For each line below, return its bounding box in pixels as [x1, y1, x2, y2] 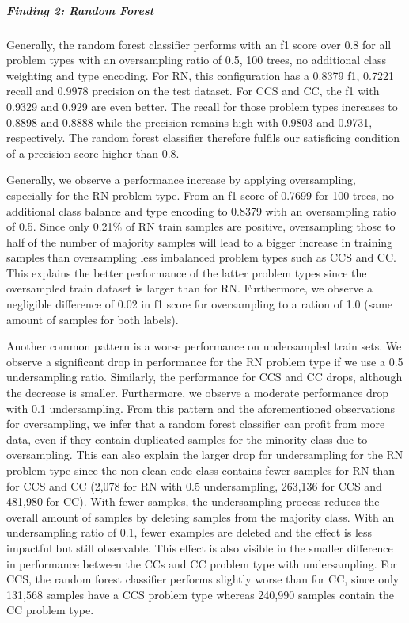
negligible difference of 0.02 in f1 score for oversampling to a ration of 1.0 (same [6, 296, 393, 312]
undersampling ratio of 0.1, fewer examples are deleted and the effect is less [6, 524, 373, 541]
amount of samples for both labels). [6, 311, 179, 327]
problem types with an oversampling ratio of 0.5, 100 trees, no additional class [6, 52, 387, 68]
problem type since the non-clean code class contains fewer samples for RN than [6, 462, 396, 478]
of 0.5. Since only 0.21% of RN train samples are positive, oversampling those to [6, 218, 396, 235]
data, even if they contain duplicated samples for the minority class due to [6, 430, 368, 447]
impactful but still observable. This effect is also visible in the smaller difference [6, 539, 393, 556]
